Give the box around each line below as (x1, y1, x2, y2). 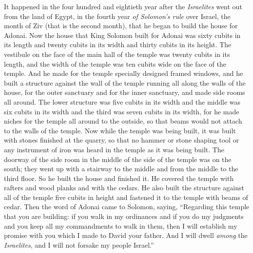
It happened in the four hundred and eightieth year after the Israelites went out (4, 1, 242, 11)
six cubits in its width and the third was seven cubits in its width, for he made (4, 106, 239, 116)
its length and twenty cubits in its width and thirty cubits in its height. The (4, 39, 232, 50)
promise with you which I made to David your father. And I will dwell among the (4, 230, 248, 240)
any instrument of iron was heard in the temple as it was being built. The (4, 144, 224, 154)
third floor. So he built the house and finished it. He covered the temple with (4, 173, 234, 183)
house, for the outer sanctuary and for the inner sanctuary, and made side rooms (4, 87, 245, 97)
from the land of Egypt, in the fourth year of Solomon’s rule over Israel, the (4, 11, 231, 21)
